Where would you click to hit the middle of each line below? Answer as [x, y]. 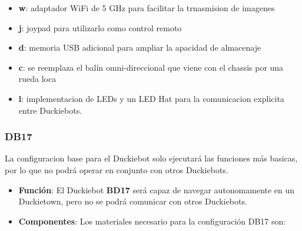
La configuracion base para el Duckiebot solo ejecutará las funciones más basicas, [151, 158]
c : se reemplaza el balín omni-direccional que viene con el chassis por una [151, 67]
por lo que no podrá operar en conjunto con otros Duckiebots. [117, 169]
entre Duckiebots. [50, 110]
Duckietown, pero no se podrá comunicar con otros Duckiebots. [133, 201]
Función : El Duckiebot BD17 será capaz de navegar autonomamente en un [157, 189]
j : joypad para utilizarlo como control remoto [100, 27]
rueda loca [37, 79]
